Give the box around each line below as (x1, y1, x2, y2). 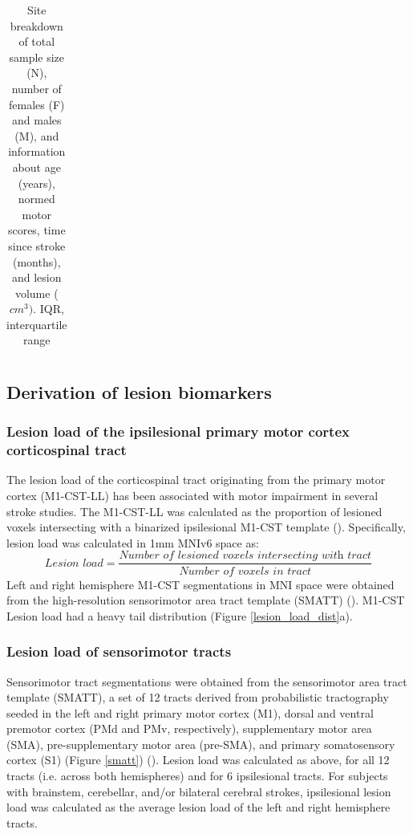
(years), (18, 174, 55, 191)
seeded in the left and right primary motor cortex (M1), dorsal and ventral (6, 704, 374, 721)
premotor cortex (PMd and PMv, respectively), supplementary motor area (6, 720, 372, 737)
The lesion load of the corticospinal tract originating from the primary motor (6, 471, 386, 488)
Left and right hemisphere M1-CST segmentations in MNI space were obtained (6, 576, 395, 592)
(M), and (14, 127, 59, 144)
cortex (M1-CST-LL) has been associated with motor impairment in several (6, 487, 379, 504)
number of (11, 79, 62, 96)
